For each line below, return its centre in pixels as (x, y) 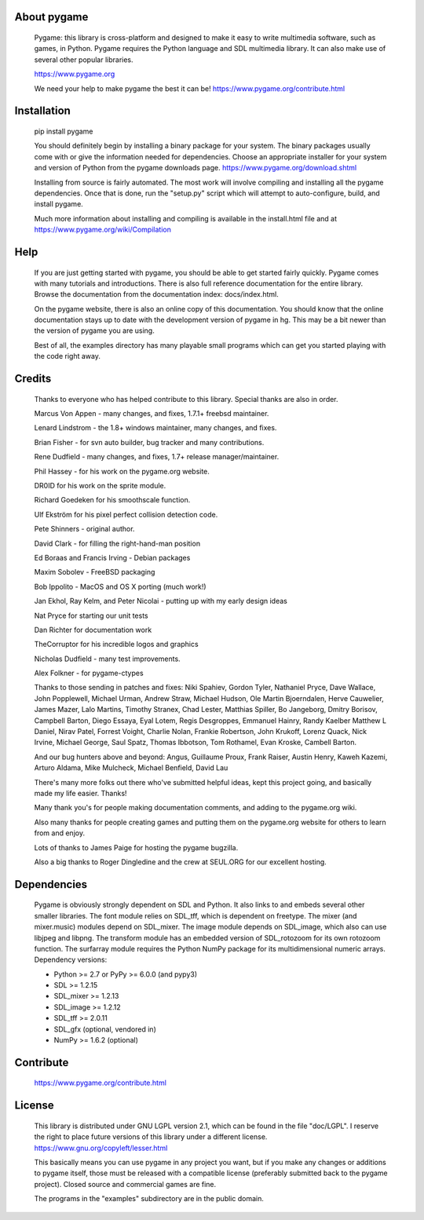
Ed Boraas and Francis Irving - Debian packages (112, 557)
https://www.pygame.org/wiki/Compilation (103, 230)
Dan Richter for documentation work (93, 630)
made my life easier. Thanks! (80, 793)
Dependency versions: (71, 960)
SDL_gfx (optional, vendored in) (105, 1029)
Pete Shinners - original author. (84, 529)
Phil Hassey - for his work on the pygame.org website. (122, 471)
